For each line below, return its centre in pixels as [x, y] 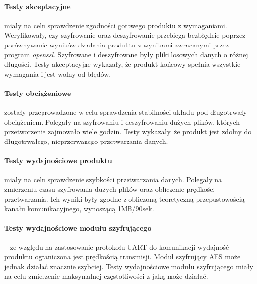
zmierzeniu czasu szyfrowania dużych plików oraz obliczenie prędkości [110, 189]
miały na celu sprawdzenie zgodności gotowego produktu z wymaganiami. [116, 25]
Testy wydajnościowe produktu [58, 161]
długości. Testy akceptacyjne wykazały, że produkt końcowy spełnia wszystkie [123, 64]
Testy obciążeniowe [38, 93]
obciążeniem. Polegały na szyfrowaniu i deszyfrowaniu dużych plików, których [122, 121]
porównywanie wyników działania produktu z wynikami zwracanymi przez [117, 44]
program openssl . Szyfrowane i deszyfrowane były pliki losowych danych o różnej [126, 54]
